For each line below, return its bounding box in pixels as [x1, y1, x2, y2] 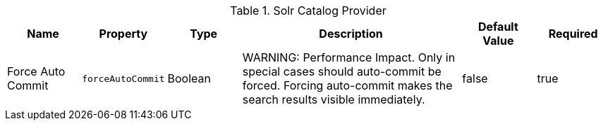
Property [99, 27, 148, 41]
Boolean [167, 71, 211, 85]
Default [477, 20, 518, 34]
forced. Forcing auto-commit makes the [242, 78, 453, 92]
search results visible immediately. [242, 92, 425, 106]
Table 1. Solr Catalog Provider [230, 3, 386, 17]
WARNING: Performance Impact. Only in [242, 50, 456, 64]
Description [319, 27, 383, 41]
